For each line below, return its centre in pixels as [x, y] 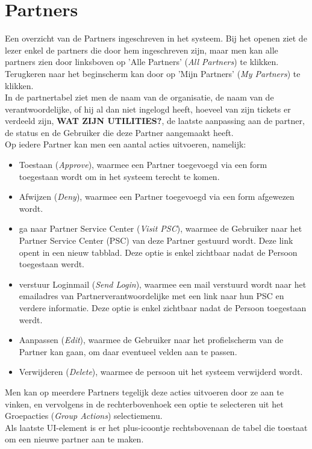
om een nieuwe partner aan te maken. [74, 439]
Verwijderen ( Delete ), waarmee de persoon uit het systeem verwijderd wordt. [161, 372]
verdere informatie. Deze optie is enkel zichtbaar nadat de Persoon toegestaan [163, 308]
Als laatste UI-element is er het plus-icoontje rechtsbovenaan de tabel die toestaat [156, 427]
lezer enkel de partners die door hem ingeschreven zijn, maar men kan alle [142, 50]
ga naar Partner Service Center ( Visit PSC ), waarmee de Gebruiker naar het [161, 228]
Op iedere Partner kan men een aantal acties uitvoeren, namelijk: [126, 144]
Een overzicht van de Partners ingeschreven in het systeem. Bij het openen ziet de [156, 38]
